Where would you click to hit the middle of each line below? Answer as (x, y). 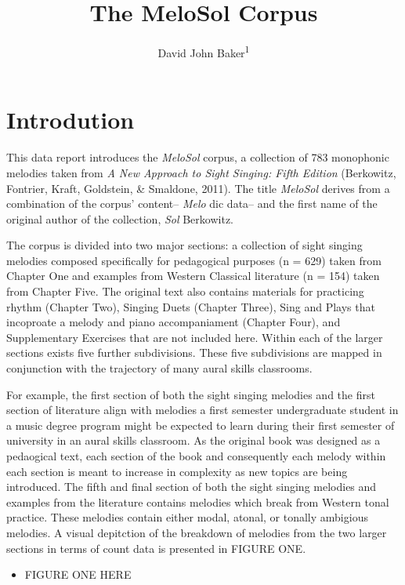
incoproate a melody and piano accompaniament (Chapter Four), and (174, 322)
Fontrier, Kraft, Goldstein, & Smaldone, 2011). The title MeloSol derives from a (198, 188)
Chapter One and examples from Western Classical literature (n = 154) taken (193, 276)
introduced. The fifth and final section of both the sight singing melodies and (192, 487)
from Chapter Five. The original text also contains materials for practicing (185, 291)
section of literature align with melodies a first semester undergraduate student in (202, 410)
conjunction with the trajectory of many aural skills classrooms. (159, 368)
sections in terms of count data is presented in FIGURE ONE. (156, 548)
